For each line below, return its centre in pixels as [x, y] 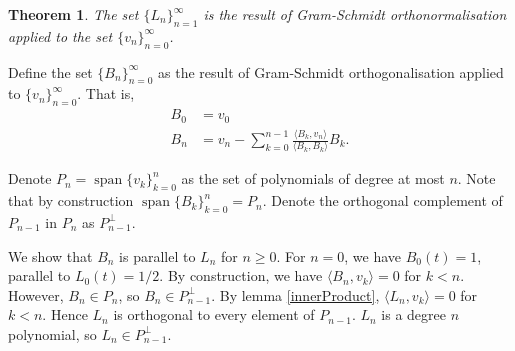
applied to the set [60, 35]
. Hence [65, 314]
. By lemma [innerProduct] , [295, 294]
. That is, [106, 93]
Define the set [50, 71]
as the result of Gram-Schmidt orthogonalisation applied [331, 71]
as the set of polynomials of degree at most [313, 178]
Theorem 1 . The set [73, 14]
